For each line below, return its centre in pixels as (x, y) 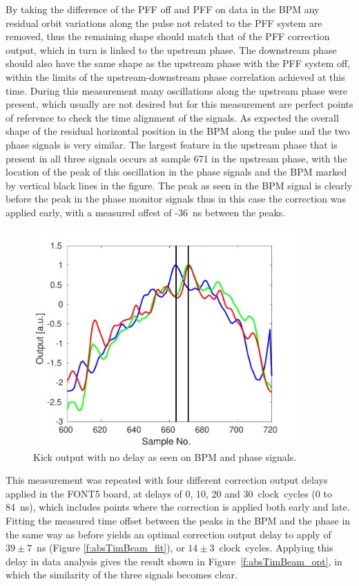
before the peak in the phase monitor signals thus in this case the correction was (176, 199)
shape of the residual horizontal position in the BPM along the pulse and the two (178, 131)
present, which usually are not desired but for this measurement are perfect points (179, 104)
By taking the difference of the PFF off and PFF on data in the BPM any (163, 9)
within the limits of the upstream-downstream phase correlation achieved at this (175, 76)
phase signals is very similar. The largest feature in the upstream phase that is (172, 144)
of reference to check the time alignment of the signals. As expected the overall (172, 117)
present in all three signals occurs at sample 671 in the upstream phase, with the (176, 158)
